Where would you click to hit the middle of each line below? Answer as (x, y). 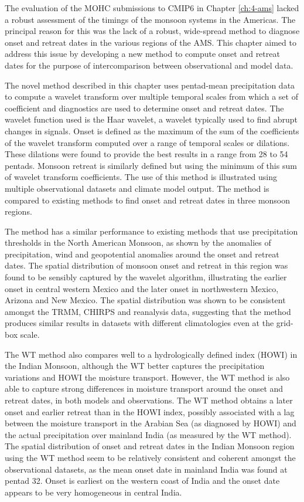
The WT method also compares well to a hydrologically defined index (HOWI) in (151, 354)
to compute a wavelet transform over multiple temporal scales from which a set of (151, 96)
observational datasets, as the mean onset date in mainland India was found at (146, 469)
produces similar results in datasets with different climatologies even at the (139, 323)
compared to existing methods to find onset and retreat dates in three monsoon (148, 200)
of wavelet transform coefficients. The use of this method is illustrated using (141, 177)
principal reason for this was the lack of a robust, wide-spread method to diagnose (152, 31)
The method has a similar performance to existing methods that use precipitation (151, 231)
